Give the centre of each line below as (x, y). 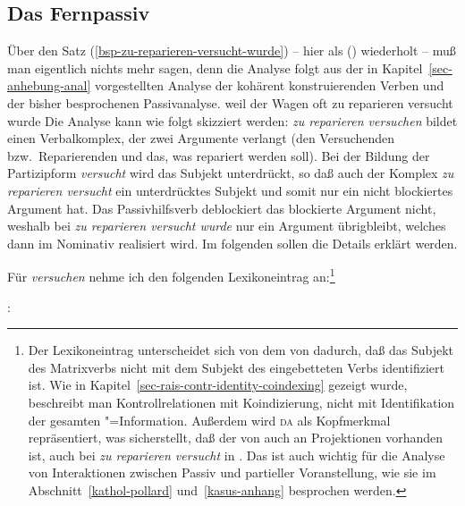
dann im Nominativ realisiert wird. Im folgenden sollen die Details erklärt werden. (232, 243)
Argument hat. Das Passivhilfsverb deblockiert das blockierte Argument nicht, (222, 208)
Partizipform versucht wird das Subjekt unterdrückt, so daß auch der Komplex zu (231, 173)
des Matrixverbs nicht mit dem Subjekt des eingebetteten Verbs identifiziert (236, 367)
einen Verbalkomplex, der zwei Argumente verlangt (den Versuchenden (201, 138)
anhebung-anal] (49, 85)
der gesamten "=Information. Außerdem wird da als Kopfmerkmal (209, 420)
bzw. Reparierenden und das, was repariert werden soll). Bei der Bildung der (219, 155)
